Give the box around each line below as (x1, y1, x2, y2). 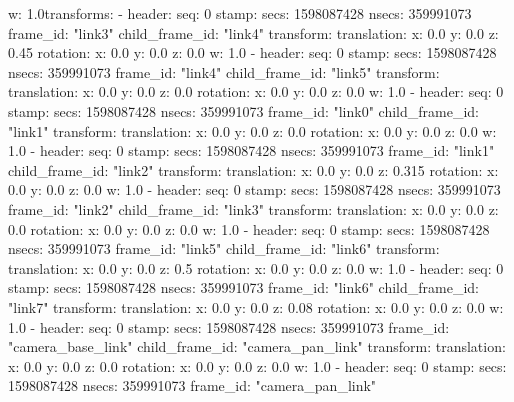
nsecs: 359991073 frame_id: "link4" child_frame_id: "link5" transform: (8, 61, 440, 82)
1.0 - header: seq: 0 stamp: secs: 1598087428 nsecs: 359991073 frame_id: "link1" (8, 140, 495, 161)
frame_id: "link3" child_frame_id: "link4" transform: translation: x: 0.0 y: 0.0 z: (8, 22, 499, 43)
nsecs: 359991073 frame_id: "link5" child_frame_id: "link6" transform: (8, 238, 440, 259)
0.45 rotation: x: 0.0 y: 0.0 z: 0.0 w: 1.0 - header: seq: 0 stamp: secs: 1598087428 (8, 42, 497, 63)
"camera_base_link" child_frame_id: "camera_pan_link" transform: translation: (8, 336, 506, 357)
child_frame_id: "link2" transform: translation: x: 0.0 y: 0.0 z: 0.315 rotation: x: (8, 159, 499, 180)
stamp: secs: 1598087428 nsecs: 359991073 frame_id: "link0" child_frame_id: (8, 100, 479, 121)
